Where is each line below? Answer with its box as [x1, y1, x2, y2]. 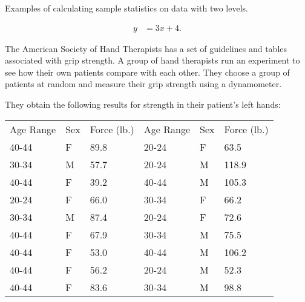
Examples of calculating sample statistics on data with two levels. [5, 2, 248, 14]
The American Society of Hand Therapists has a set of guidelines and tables [5, 42, 287, 54]
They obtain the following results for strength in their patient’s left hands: [5, 98, 281, 110]
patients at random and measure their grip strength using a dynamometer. [5, 77, 282, 90]
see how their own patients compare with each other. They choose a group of [5, 65, 290, 78]
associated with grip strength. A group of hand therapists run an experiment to [5, 54, 300, 67]
